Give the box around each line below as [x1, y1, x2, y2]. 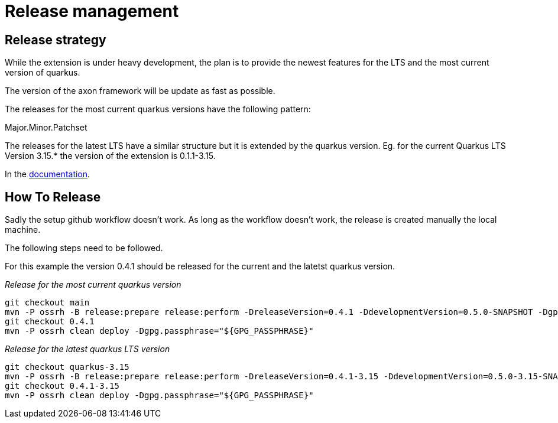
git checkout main [5, 298, 90, 308]
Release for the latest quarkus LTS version [5, 344, 170, 354]
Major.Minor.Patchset [5, 122, 87, 133]
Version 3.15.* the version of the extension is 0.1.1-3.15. [5, 151, 216, 161]
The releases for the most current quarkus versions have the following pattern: [5, 104, 311, 115]
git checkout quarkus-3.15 [5, 362, 129, 372]
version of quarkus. [5, 67, 80, 78]
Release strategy [5, 32, 106, 47]
